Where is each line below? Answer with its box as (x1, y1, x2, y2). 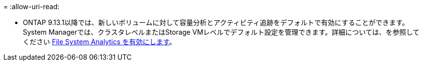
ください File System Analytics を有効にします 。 (23, 38, 176, 46)
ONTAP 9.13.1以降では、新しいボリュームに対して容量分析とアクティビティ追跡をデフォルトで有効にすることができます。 (23, 18, 409, 26)
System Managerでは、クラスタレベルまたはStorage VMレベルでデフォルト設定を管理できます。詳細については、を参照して (23, 28, 420, 36)
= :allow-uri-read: (3, 2, 60, 11)
